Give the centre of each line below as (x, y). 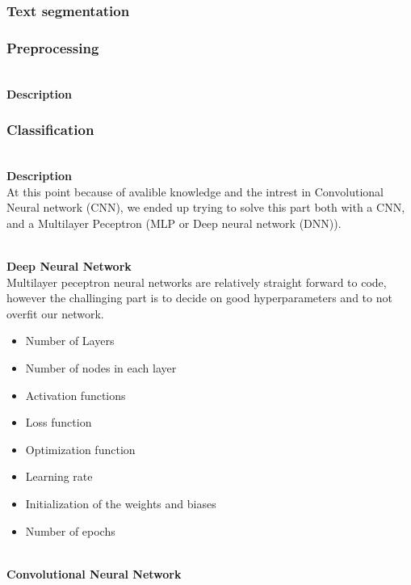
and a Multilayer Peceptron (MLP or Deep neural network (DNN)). (174, 223)
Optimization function (80, 449)
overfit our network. (55, 313)
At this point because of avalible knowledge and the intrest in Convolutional (195, 191)
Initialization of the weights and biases (121, 503)
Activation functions (75, 395)
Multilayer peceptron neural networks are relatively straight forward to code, (197, 282)
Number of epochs (70, 530)
